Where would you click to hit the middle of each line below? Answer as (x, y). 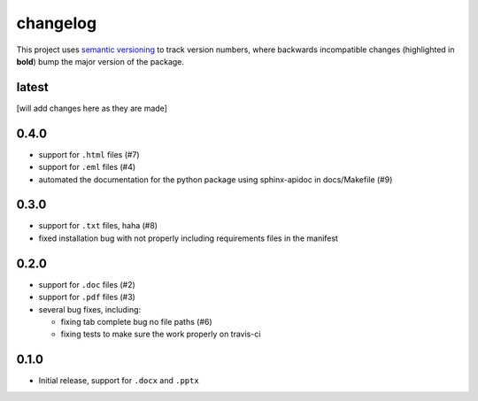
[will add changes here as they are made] (92, 108)
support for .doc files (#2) (87, 284)
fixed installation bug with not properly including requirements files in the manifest (188, 238)
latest (32, 87)
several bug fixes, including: (90, 309)
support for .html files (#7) (89, 154)
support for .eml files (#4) (87, 167)
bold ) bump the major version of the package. (100, 61)
